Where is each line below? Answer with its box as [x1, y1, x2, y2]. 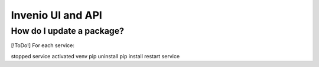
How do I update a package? [11, 26, 124, 36]
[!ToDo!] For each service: [11, 42, 75, 49]
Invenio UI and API [11, 9, 103, 22]
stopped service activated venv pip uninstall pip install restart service [11, 52, 180, 59]
